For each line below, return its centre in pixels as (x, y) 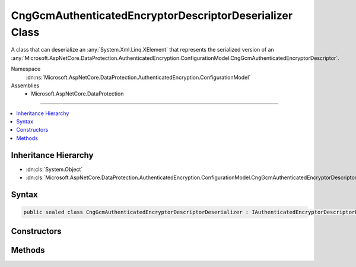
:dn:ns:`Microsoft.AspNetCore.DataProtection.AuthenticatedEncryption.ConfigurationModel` (138, 77)
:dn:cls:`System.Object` (54, 169)
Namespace (26, 69)
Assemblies (25, 85)
